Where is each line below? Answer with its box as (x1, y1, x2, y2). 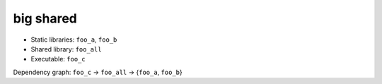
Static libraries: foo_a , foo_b (30, 35, 117, 44)
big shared (13, 11, 77, 26)
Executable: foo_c (30, 55, 86, 64)
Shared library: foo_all (30, 44, 102, 53)
